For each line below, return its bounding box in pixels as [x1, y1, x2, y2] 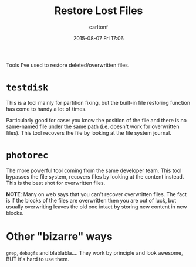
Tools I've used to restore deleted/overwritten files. [6, 61, 130, 69]
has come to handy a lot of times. [6, 105, 87, 112]
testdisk [6, 82, 49, 93]
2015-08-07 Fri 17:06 [73, 35, 124, 42]
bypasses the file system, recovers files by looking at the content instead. [6, 173, 184, 180]
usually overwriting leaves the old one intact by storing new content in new [6, 203, 187, 210]
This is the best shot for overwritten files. [6, 179, 106, 186]
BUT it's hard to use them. [6, 255, 69, 262]
